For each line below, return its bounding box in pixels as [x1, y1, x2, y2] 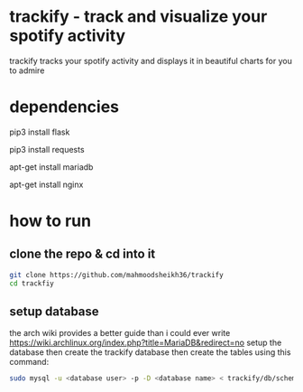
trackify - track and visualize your [9, 6, 268, 27]
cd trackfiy [9, 278, 54, 288]
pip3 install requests [9, 144, 85, 154]
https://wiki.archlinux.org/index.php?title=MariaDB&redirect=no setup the [9, 337, 282, 349]
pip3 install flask [9, 126, 70, 137]
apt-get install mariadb [9, 161, 94, 173]
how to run [9, 210, 92, 231]
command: [9, 357, 50, 368]
